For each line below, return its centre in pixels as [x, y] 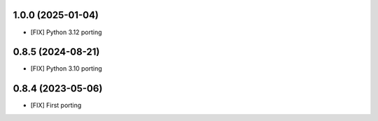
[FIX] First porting [56, 106]
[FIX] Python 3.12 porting [66, 32]
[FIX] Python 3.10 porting [66, 69]
